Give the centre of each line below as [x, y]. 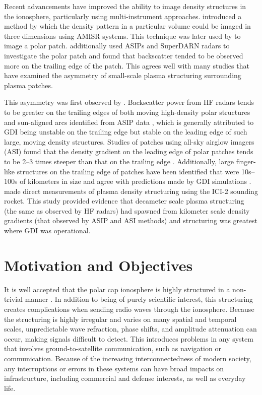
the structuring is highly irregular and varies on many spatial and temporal [120, 319]
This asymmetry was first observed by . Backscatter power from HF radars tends [129, 102]
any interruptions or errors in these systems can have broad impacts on [114, 368]
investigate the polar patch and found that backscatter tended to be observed [124, 55]
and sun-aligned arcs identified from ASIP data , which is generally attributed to [129, 122]
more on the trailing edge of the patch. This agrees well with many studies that [127, 65]
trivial [14, 299]
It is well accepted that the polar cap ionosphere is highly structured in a [117, 289]
